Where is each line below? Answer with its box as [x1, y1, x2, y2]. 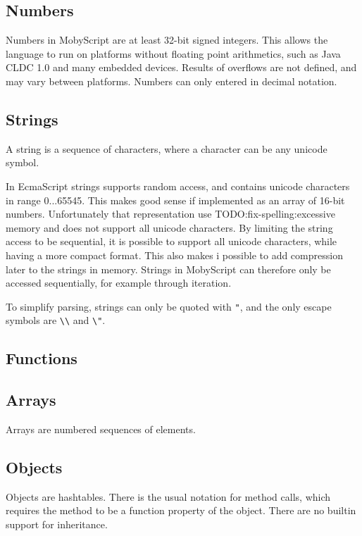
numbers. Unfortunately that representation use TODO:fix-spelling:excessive [6, 206, 335, 221]
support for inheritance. [6, 517, 108, 531]
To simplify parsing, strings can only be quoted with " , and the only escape [6, 299, 332, 313]
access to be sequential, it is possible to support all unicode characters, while [6, 234, 337, 249]
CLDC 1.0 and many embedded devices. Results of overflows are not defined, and [6, 60, 357, 75]
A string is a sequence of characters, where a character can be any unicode [6, 141, 327, 156]
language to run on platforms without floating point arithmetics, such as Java [6, 46, 341, 61]
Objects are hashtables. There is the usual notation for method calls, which [6, 489, 331, 504]
